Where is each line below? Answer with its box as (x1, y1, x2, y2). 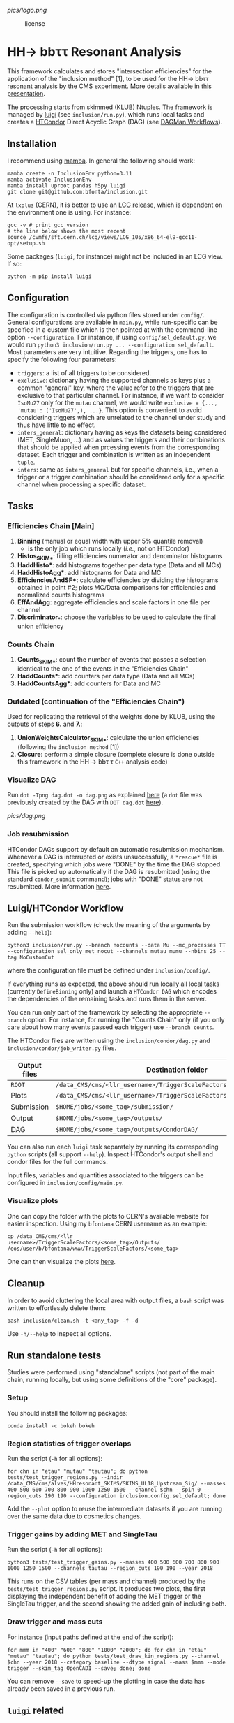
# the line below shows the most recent (7, 227, 127, 235)
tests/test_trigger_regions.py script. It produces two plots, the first (7, 1585, 205, 1593)
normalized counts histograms (17, 590, 105, 599)
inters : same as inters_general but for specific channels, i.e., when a (17, 465, 219, 474)
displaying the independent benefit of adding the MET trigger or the (7, 1592, 202, 1601)
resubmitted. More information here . (7, 882, 111, 890)
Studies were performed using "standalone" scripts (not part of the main (7, 1368, 215, 1376)
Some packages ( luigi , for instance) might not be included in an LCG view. (7, 252, 223, 261)
